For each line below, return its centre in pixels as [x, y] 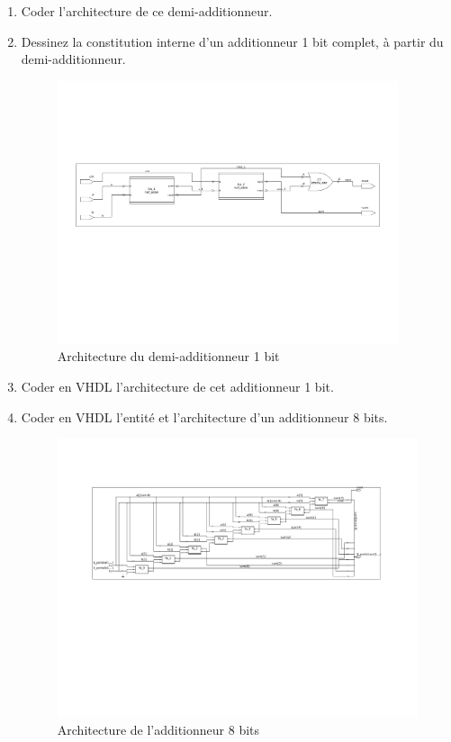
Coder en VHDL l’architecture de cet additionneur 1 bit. [177, 386]
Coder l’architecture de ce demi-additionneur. [147, 11]
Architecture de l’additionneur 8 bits [158, 729]
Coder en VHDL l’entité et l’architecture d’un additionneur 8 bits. [204, 416]
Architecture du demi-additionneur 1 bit [168, 356]
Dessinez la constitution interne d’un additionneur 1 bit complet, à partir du [232, 41]
